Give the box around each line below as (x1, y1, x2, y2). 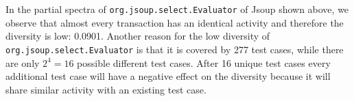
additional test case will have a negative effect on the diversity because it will (5, 69, 331, 83)
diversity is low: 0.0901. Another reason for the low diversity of (5, 29, 270, 43)
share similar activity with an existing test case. (5, 82, 206, 96)
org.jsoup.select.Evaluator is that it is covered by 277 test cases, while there (5, 42, 344, 56)
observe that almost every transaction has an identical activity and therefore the (5, 15, 344, 29)
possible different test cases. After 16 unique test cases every (77, 55, 331, 70)
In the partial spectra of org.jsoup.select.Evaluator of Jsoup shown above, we (5, 2, 349, 16)
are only (5, 55, 40, 70)
